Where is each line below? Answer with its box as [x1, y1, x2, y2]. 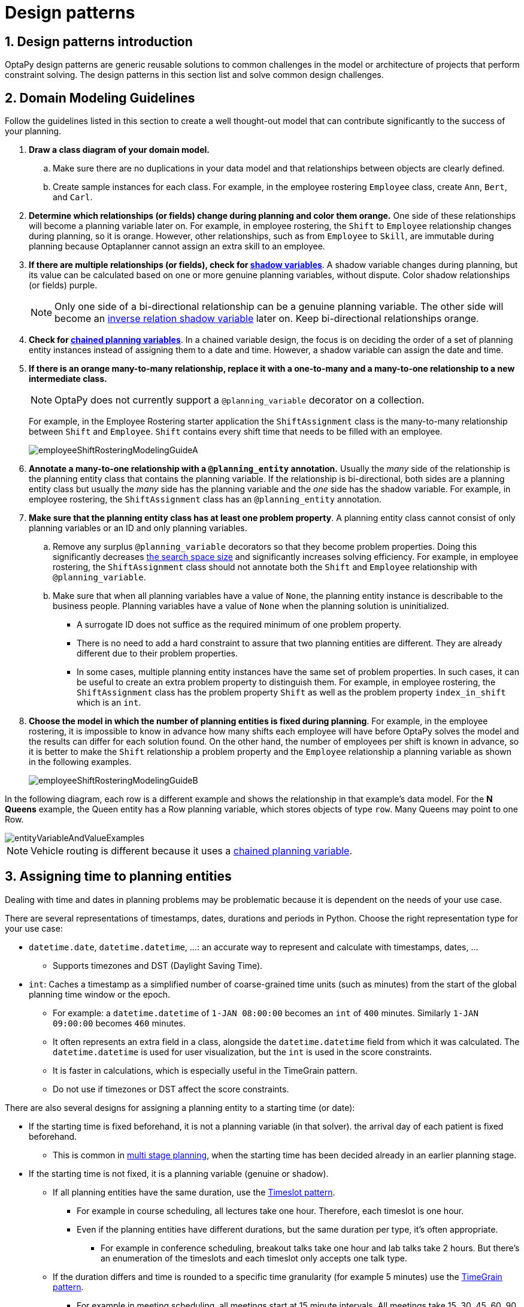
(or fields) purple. [29, 280, 98, 291]
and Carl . [53, 192, 93, 203]
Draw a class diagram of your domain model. [29, 144, 210, 155]
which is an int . [77, 697, 141, 708]
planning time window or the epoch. [29, 989, 171, 999]
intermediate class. [29, 374, 107, 384]
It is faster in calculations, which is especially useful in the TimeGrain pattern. [53, 1065, 358, 1076]
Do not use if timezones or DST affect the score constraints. [53, 1083, 289, 1094]
